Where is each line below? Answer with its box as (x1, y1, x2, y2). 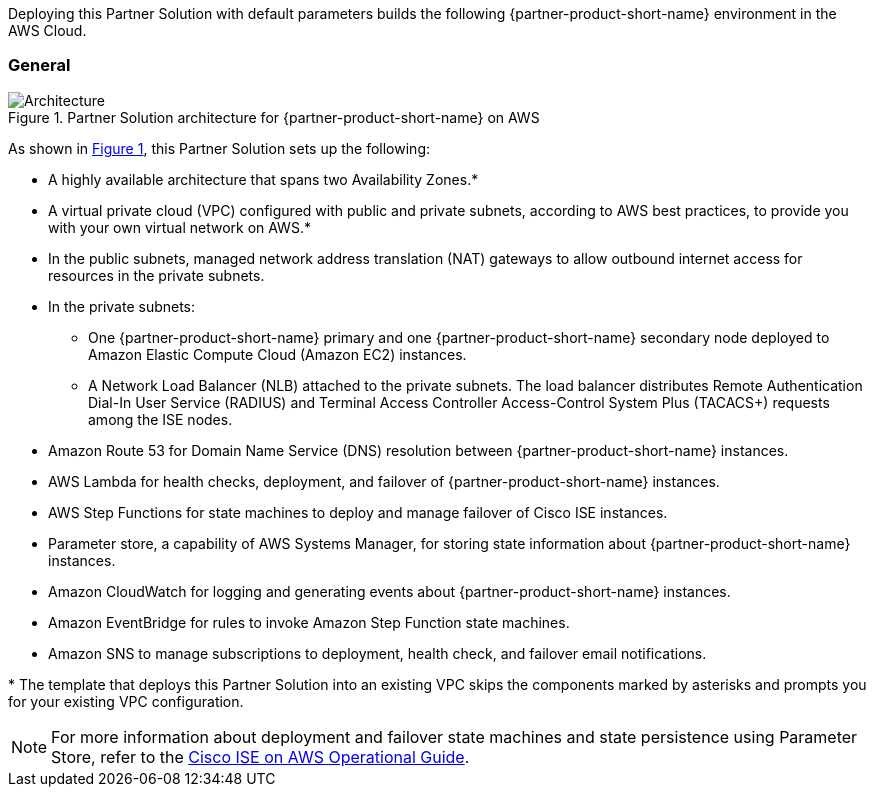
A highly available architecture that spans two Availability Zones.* (48, 170, 479, 188)
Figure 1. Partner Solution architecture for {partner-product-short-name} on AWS (8, 108, 540, 126)
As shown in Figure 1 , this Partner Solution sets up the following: (8, 139, 430, 157)
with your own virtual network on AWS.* (48, 218, 311, 236)
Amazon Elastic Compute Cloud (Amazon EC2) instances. (88, 345, 467, 363)
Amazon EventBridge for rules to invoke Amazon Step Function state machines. (48, 613, 570, 631)
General (8, 55, 71, 76)
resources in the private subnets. (48, 266, 265, 284)
